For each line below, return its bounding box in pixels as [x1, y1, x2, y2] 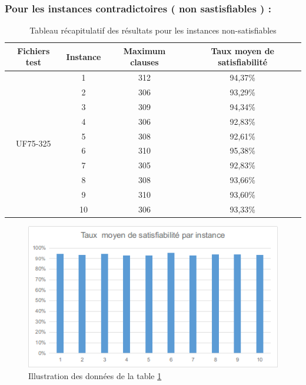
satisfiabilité [218, 56, 268, 68]
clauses [130, 56, 159, 68]
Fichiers [17, 44, 50, 57]
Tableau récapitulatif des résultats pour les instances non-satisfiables [29, 24, 277, 36]
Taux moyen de [211, 44, 274, 57]
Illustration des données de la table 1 [28, 369, 162, 381]
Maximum [123, 44, 166, 57]
